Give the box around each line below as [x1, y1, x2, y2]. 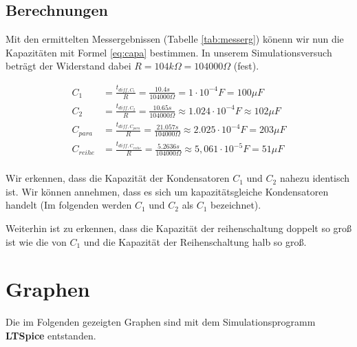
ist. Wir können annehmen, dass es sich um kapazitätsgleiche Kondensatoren [6, 184, 329, 198]
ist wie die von [6, 234, 67, 249]
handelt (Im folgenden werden [6, 198, 132, 212]
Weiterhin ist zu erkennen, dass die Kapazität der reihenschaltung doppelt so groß [6, 220, 352, 235]
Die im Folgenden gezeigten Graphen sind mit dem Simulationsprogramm [6, 315, 316, 329]
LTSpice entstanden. [6, 328, 96, 342]
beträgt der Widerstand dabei [6, 59, 131, 73]
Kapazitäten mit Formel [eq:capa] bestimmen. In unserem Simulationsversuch [6, 45, 332, 59]
